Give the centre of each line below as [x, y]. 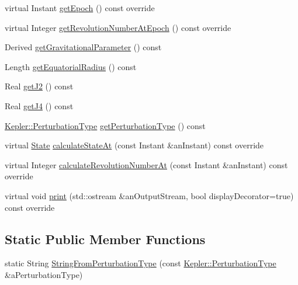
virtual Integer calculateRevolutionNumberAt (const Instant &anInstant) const [146, 164]
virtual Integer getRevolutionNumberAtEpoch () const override [118, 27]
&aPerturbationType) [44, 274]
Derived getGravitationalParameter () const [83, 47]
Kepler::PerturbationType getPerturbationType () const [105, 125]
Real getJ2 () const [39, 86]
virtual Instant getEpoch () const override [80, 8]
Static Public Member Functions [105, 239]
